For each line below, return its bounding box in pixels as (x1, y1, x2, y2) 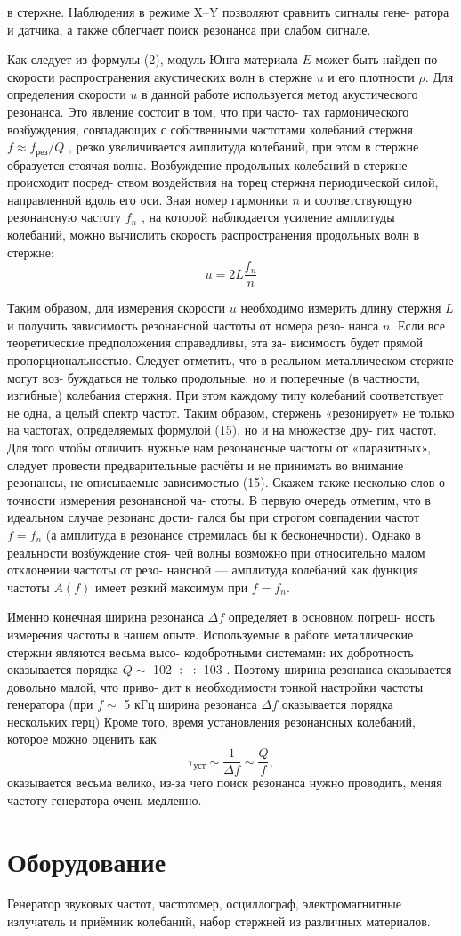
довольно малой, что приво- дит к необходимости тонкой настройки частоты (7, 677, 424, 696)
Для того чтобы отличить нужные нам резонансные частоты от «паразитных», (7, 437, 431, 456)
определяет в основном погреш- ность (228, 607, 435, 626)
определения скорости (7, 85, 126, 103)
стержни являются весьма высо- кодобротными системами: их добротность (7, 642, 414, 661)
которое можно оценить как (7, 729, 157, 748)
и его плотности (328, 67, 415, 85)
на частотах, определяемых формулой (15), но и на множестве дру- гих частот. (7, 420, 437, 439)
